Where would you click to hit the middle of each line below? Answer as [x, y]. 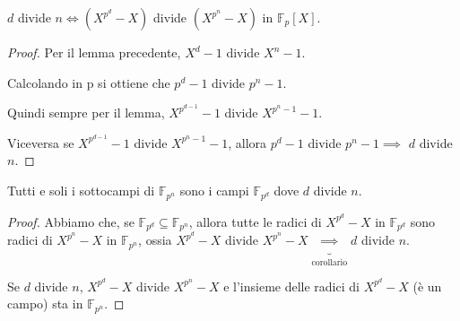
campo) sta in [45, 304]
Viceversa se [41, 142]
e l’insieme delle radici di [291, 286]
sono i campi [214, 191]
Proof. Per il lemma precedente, [94, 52]
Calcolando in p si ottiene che [89, 82]
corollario [330, 262]
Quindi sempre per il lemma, [86, 113]
